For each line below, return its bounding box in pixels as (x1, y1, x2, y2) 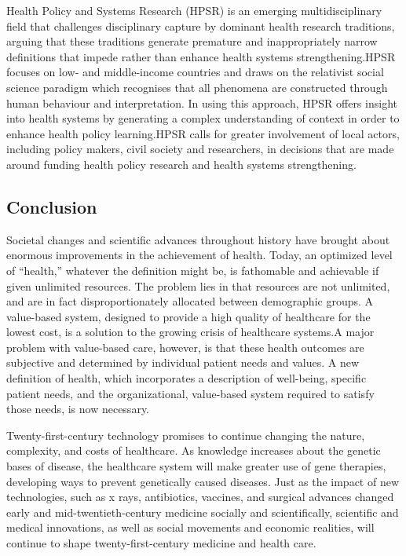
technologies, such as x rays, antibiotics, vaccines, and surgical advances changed (6, 488, 394, 505)
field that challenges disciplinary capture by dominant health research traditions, (6, 17, 395, 34)
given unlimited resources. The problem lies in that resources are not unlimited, (6, 277, 390, 294)
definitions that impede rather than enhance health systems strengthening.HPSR (6, 48, 396, 64)
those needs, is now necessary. (6, 401, 149, 417)
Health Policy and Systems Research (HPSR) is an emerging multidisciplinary (6, 2, 382, 18)
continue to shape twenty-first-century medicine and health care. (6, 535, 316, 551)
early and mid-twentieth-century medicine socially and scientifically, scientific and (6, 503, 399, 520)
